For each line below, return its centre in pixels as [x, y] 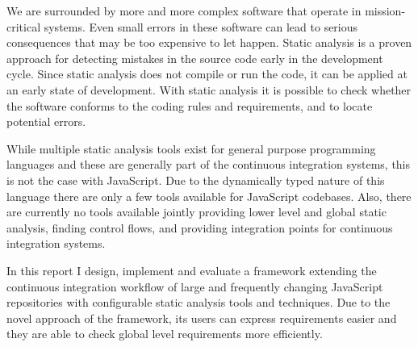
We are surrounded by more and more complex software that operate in [184, 10]
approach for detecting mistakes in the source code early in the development [195, 58]
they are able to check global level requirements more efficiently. [165, 334]
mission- [385, 10]
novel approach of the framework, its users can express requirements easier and [202, 318]
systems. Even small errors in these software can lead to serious [201, 26]
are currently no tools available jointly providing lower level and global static [196, 212]
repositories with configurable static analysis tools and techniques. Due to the [199, 302]
